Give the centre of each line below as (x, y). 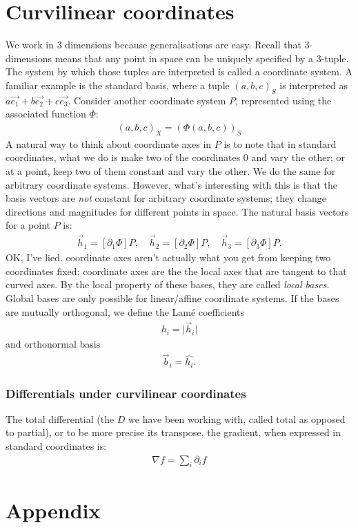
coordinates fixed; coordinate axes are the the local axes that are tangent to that (176, 271)
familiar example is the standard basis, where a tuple (118, 85)
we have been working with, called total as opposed (237, 418)
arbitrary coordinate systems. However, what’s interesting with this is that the (172, 184)
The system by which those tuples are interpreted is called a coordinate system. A (179, 72)
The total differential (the (60, 418)
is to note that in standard (280, 143)
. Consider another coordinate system (147, 100)
